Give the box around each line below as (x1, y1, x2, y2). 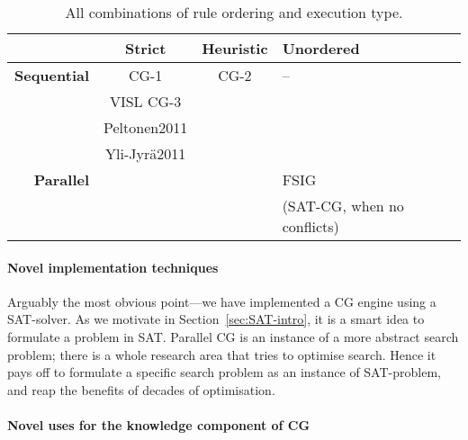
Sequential (14, 65, 90, 85)
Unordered (282, 38, 360, 58)
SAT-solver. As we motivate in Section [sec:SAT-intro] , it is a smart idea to (7, 310, 425, 328)
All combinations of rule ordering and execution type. (65, 2, 403, 22)
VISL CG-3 (109, 91, 182, 112)
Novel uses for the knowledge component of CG (7, 415, 310, 434)
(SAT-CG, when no (282, 195, 404, 216)
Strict (124, 38, 166, 58)
